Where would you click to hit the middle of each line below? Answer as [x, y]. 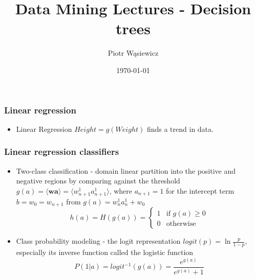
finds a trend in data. [180, 129]
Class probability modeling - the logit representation [98, 241]
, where [121, 190]
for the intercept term [200, 190]
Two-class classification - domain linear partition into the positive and [126, 170]
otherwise [181, 224]
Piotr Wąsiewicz [133, 53]
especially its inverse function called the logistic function [105, 252]
